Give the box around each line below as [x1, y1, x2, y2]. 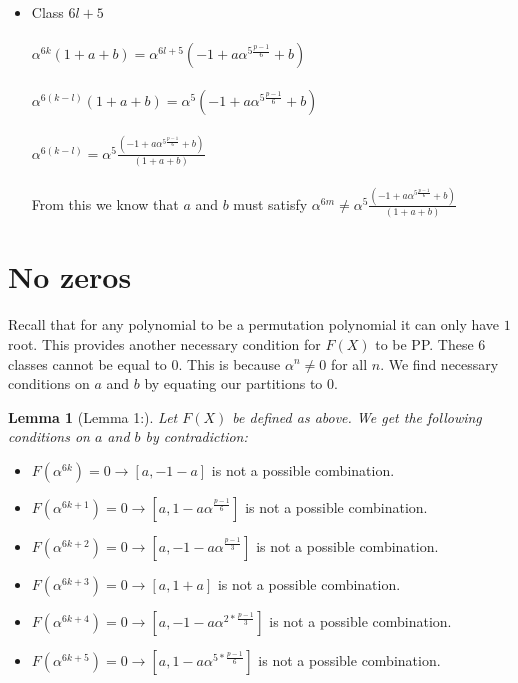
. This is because [178, 353, 281, 374]
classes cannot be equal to [8, 353, 167, 374]
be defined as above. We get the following [232, 406, 482, 427]
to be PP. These [375, 333, 474, 354]
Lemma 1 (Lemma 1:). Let [8, 406, 178, 427]
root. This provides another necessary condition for [8, 333, 321, 354]
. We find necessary [380, 353, 499, 374]
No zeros [8, 256, 132, 297]
